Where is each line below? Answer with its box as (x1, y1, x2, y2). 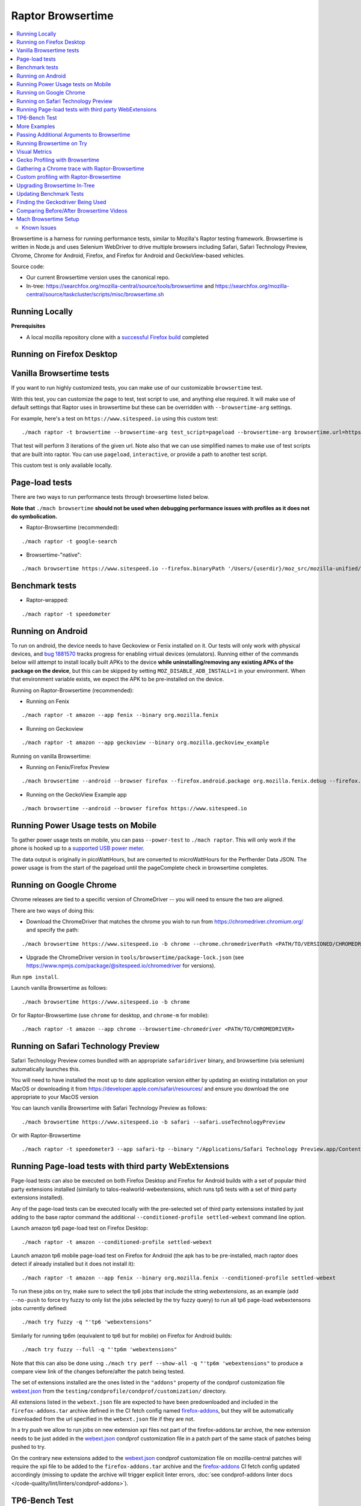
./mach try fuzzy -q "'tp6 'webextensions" (22, 1319, 152, 1325)
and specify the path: (26, 926, 79, 934)
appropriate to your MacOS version (11, 1093, 99, 1101)
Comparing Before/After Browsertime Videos (16, 207, 128, 214)
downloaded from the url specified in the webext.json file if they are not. (11, 1415, 195, 1422)
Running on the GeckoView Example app (26, 791, 127, 798)
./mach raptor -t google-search (22, 538, 117, 545)
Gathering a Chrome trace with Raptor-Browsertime (16, 164, 144, 172)
